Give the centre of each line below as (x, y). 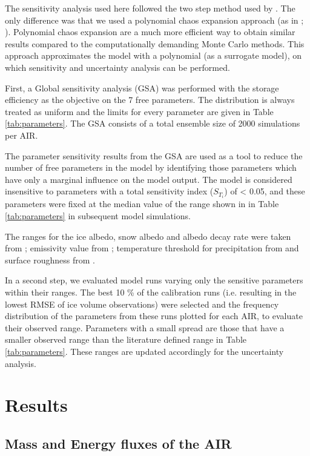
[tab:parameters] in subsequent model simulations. (98, 216)
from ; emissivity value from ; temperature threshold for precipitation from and (152, 248)
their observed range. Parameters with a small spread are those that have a (145, 327)
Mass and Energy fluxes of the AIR (118, 443)
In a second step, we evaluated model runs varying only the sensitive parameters (154, 280)
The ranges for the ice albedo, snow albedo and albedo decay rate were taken (148, 236)
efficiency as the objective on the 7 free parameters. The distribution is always (150, 100)
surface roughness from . (50, 259)
